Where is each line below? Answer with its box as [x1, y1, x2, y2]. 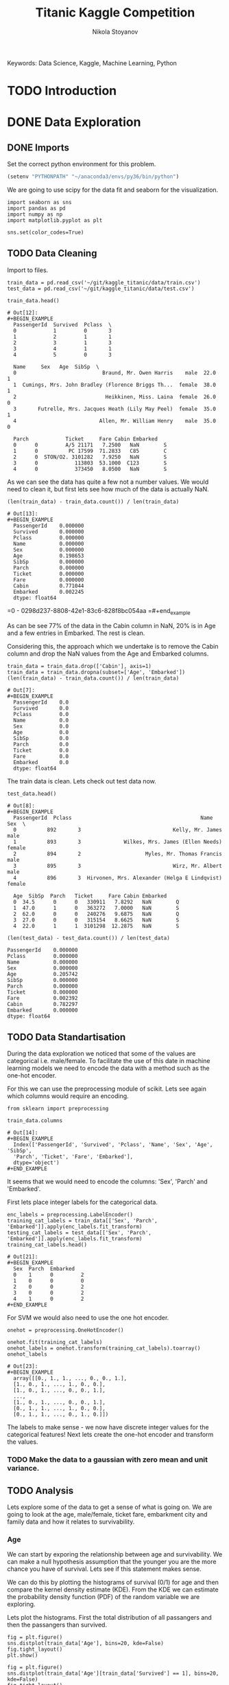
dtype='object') [13, 1159, 60, 1166]
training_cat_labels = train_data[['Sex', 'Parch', [7, 1218, 158, 1225]
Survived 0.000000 [13, 528, 84, 535]
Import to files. [7, 266, 49, 274]
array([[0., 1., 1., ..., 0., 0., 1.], [13, 1375, 128, 1382]
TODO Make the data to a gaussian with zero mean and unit [7, 1455, 208, 1464]
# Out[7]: [7, 687, 36, 693]
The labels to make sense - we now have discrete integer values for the [7, 1423, 209, 1431]
